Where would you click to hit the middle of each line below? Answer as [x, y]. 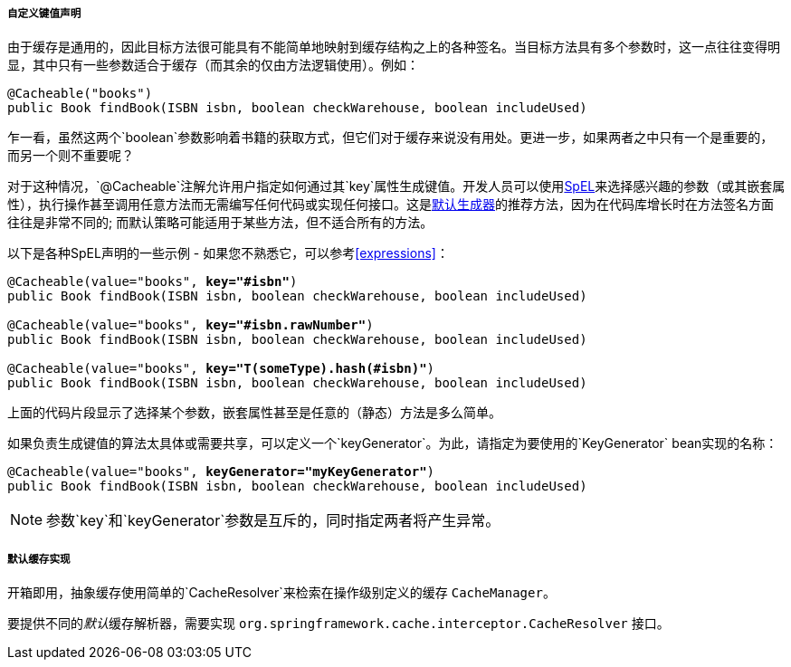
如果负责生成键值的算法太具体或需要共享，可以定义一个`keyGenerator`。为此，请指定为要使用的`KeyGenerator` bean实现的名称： [393, 443]
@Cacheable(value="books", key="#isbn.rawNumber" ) [191, 325]
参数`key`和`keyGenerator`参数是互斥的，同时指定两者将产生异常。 [273, 521]
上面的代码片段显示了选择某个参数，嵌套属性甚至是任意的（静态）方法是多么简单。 [254, 413]
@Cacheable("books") [80, 94]
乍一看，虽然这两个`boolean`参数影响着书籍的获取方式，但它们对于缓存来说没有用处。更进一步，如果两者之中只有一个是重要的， [391, 138]
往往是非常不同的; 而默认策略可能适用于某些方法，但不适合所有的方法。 [220, 223]
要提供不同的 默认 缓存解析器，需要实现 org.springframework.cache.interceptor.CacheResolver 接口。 [338, 624]
